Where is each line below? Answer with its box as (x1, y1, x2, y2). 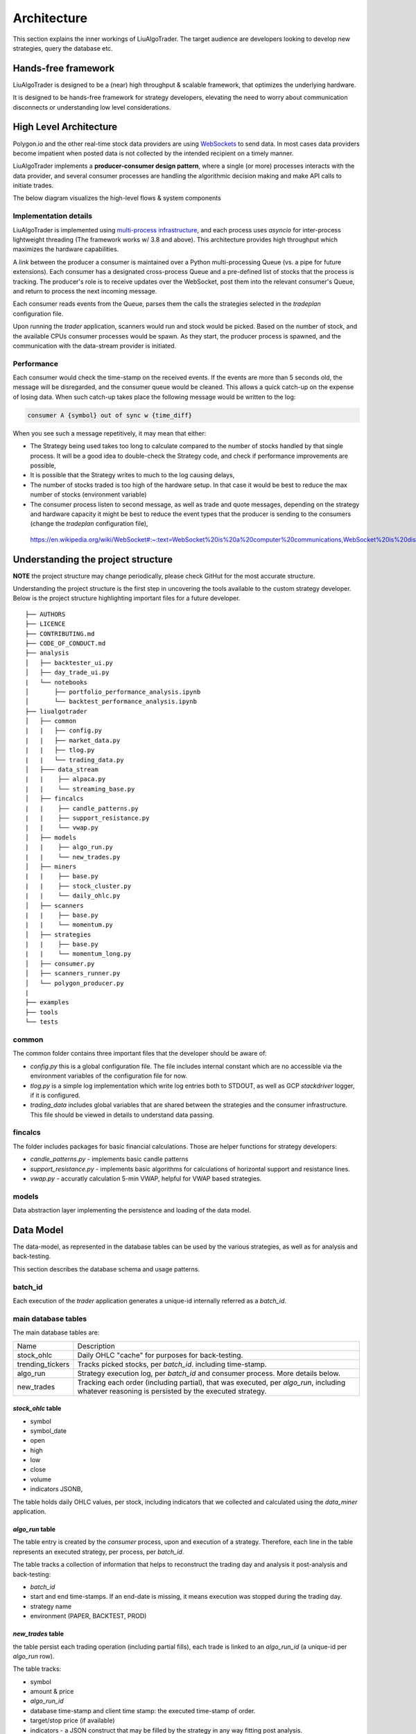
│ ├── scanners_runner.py (25, 970, 121, 977)
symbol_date (30, 1426, 67, 1435)
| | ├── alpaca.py (25, 775, 106, 783)
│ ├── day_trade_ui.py (25, 669, 110, 676)
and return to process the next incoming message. (12, 286, 157, 295)
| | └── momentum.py (25, 921, 114, 929)
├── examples (25, 999, 69, 1006)
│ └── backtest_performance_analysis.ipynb (25, 698, 198, 705)
